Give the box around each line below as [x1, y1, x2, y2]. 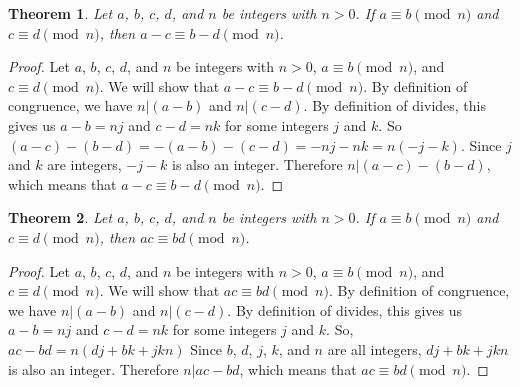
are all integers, [327, 338, 422, 359]
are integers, [47, 154, 122, 175]
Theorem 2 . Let [8, 207, 113, 228]
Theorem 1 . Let [8, 3, 113, 23]
